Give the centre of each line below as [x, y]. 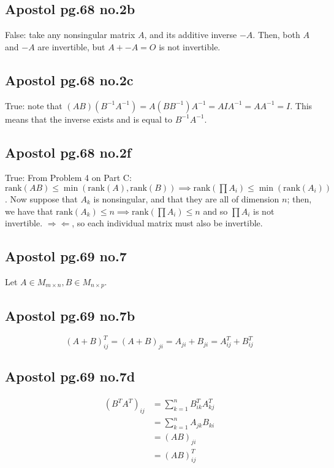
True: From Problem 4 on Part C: [68, 178]
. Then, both [276, 35]
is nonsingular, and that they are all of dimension [186, 198]
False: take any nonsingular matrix [70, 35]
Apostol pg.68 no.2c [69, 79]
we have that [29, 211]
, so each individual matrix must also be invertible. [167, 223]
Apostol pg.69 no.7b [70, 315]
